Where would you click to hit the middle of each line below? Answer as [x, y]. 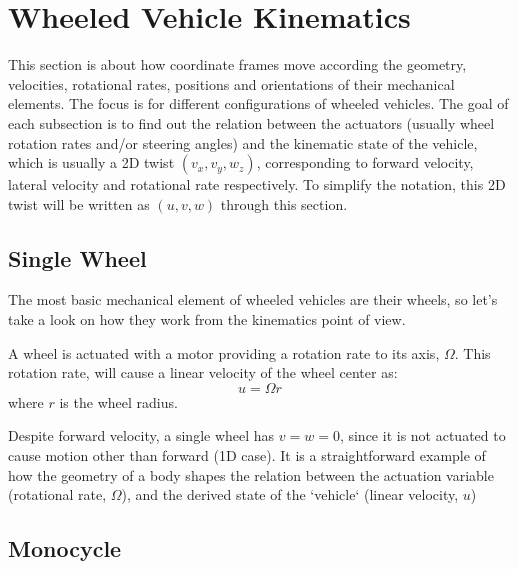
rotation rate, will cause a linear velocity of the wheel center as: [203, 372]
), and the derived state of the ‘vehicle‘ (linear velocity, [290, 494]
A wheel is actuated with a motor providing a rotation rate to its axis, [224, 352]
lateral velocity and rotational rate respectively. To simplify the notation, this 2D [257, 184]
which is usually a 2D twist [91, 162]
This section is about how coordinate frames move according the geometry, [237, 64]
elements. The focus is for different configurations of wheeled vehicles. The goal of [258, 103]
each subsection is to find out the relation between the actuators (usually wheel [251, 122]
